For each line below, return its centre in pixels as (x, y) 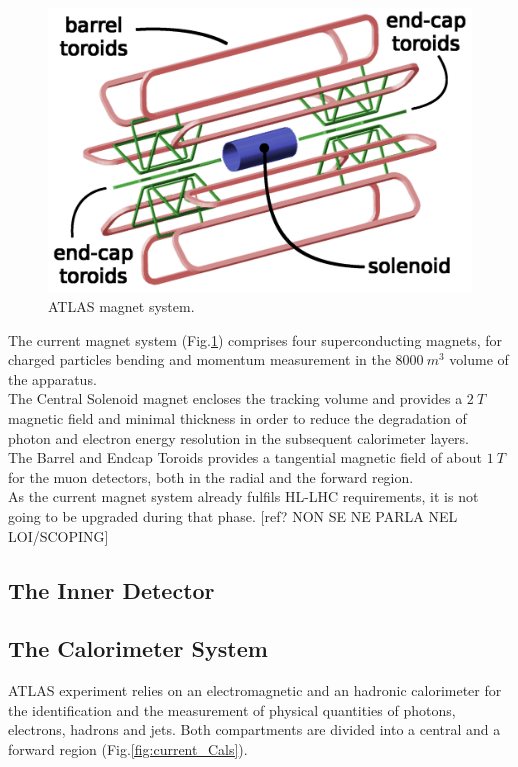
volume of (479, 359)
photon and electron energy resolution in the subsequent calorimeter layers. (238, 437)
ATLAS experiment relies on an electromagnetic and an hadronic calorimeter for (255, 690)
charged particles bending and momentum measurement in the (199, 359)
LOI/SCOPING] (58, 535)
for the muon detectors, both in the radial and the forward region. (211, 476)
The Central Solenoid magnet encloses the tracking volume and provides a (235, 398)
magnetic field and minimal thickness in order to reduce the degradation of (237, 418)
